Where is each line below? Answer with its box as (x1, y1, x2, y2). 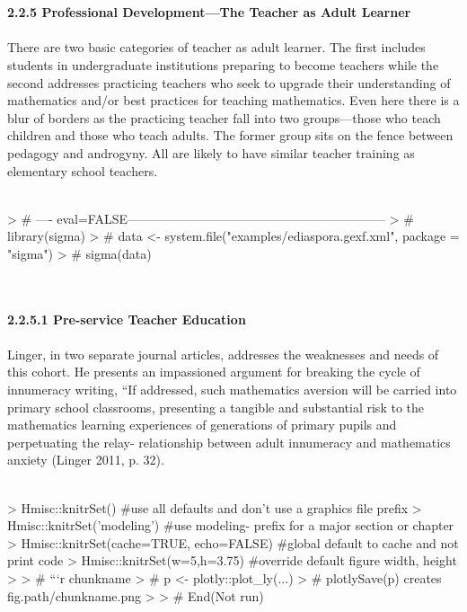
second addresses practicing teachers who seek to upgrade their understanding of (7, 73, 451, 92)
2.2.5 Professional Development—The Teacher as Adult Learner (7, 3, 411, 22)
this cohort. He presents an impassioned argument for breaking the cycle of (7, 362, 420, 381)
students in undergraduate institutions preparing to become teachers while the (7, 55, 439, 74)
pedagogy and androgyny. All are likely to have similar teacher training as (7, 143, 415, 162)
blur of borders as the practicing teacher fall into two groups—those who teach (7, 108, 441, 127)
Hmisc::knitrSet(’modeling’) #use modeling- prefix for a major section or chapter (7, 516, 454, 535)
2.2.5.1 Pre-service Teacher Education (7, 309, 246, 328)
